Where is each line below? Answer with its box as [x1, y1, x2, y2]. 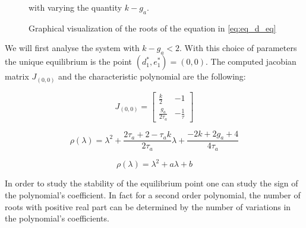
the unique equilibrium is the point [5, 55, 133, 68]
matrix [5, 70, 29, 83]
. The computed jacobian [205, 55, 296, 68]
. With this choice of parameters [179, 42, 297, 54]
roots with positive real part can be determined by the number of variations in [5, 200, 291, 213]
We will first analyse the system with [5, 42, 140, 54]
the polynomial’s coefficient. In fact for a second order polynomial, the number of [5, 188, 301, 201]
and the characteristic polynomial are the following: [58, 70, 246, 83]
